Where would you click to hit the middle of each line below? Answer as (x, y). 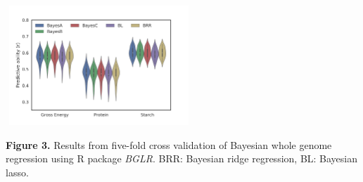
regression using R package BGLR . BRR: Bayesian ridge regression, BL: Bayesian (182, 158)
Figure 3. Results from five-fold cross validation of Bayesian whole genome (169, 144)
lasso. (17, 172)
